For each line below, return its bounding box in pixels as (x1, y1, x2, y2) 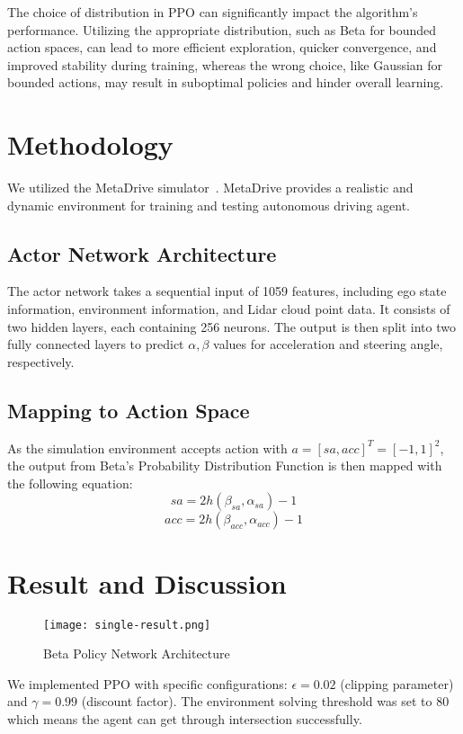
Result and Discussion (7, 564, 287, 601)
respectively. (7, 352, 75, 371)
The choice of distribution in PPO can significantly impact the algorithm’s (7, 3, 418, 21)
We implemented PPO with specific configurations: (7, 674, 288, 693)
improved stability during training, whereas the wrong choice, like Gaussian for (7, 55, 443, 74)
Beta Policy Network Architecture (43, 644, 230, 663)
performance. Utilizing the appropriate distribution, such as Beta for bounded (7, 20, 437, 39)
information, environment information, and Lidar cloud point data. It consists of (7, 300, 450, 318)
